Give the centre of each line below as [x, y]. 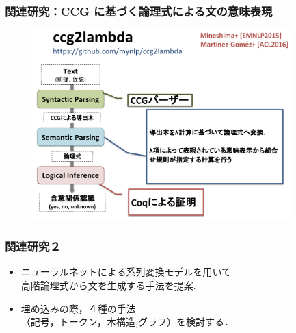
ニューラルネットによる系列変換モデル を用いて [126, 272]
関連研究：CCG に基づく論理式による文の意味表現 [139, 11]
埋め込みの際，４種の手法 [78, 308]
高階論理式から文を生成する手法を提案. [108, 285]
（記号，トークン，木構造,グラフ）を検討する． [127, 322]
